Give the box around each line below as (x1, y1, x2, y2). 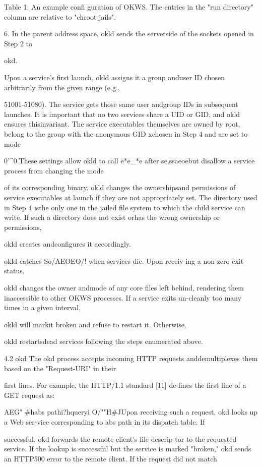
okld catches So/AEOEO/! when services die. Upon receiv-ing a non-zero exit (4, 255, 244, 266)
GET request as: (4, 389, 55, 400)
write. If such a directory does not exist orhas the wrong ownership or (4, 212, 220, 222)
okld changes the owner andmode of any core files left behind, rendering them (4, 282, 244, 293)
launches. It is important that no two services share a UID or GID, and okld (4, 108, 240, 119)
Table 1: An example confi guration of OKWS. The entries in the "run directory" (4, 2, 253, 12)
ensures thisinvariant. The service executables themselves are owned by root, (4, 119, 240, 129)
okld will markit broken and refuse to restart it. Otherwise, (4, 319, 186, 329)
